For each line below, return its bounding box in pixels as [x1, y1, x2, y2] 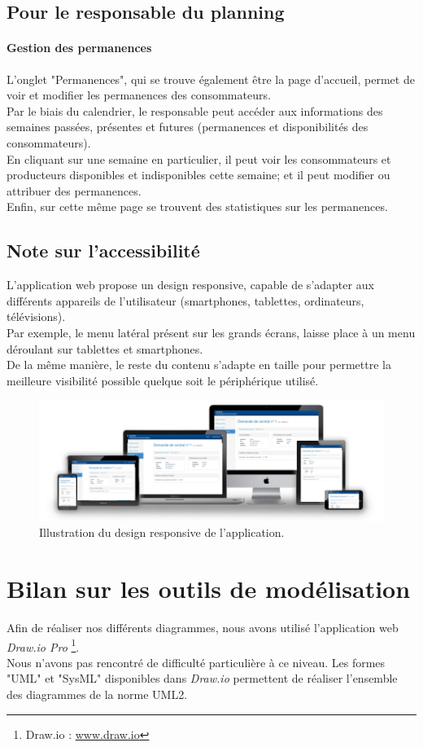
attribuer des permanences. [7, 182, 142, 199]
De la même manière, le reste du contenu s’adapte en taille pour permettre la [7, 356, 391, 373]
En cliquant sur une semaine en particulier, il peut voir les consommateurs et [7, 150, 391, 167]
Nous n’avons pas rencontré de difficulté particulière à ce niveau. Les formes [7, 653, 386, 670]
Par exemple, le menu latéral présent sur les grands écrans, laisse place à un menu [7, 323, 416, 341]
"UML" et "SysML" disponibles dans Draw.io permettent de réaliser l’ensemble [7, 670, 398, 687]
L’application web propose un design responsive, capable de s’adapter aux [7, 276, 374, 293]
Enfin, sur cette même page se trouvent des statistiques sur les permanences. [7, 198, 388, 215]
